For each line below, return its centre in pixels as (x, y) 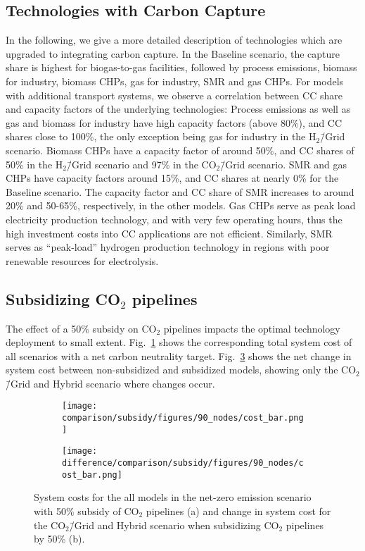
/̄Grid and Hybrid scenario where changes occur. (110, 383)
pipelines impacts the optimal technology (252, 328)
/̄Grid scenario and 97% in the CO (141, 164)
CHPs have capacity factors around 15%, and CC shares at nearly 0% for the (172, 178)
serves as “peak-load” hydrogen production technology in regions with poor (168, 247)
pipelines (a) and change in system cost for (238, 511)
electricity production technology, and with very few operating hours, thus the (174, 219)
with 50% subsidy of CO (87, 511)
